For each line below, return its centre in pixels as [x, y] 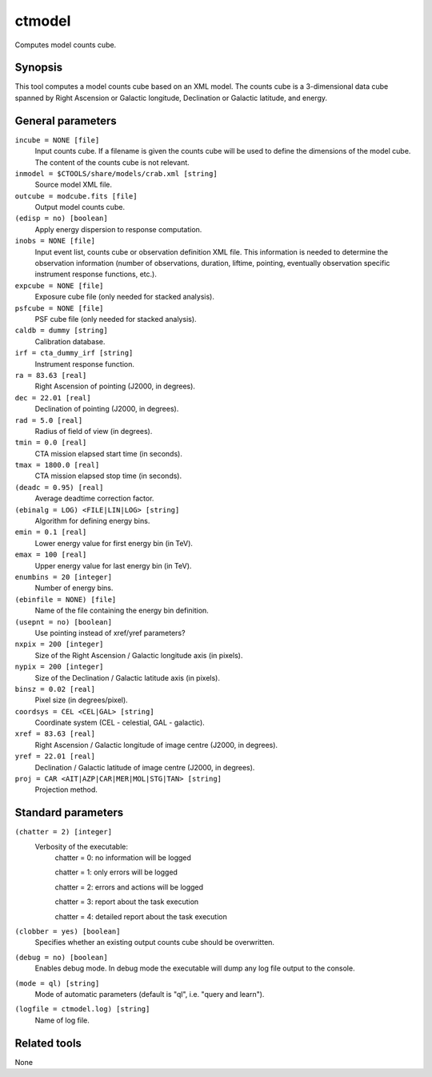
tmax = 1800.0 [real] [57, 465]
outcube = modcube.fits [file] [76, 196]
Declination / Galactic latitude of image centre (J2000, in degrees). [145, 767]
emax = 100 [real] [51, 555]
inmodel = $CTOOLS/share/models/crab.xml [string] [116, 173]
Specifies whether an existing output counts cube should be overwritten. [155, 942]
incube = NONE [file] [57, 140]
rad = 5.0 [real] [49, 420]
